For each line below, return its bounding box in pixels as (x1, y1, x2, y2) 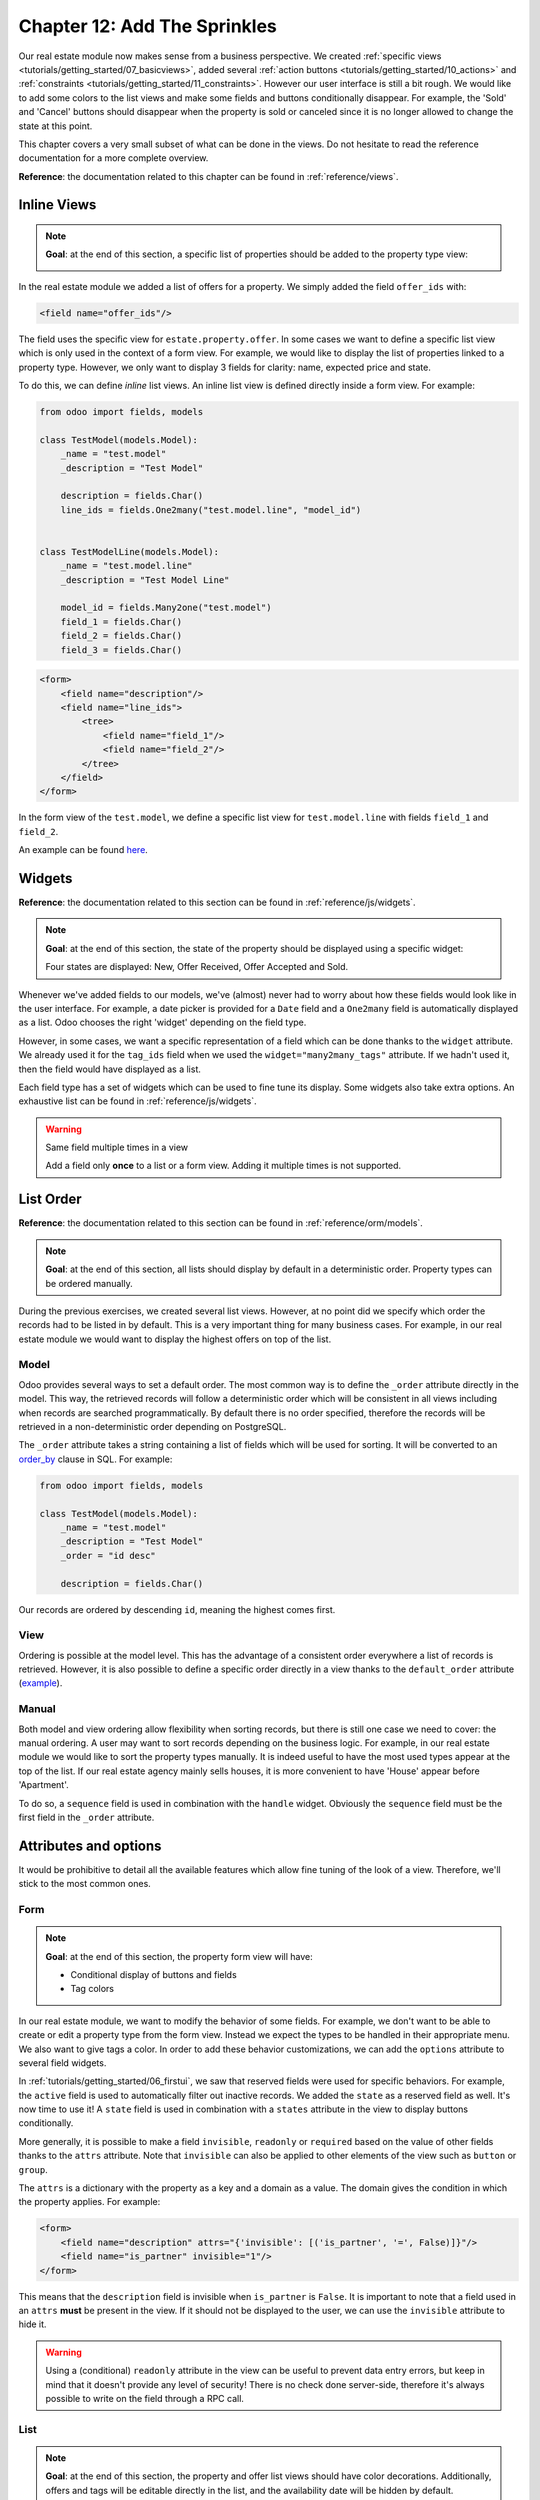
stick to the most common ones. (18, 1878, 152, 1890)
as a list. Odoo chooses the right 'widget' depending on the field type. (18, 1016, 307, 1029)
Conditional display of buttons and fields (70, 1968, 237, 1980)
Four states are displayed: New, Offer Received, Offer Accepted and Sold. (45, 961, 349, 973)
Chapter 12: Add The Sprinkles (18, 15, 277, 37)
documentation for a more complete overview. (18, 152, 209, 164)
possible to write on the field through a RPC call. (45, 2392, 245, 2404)
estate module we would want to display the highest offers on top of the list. (18, 1333, 332, 1345)
